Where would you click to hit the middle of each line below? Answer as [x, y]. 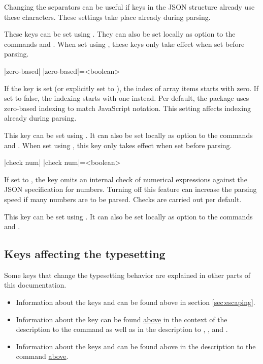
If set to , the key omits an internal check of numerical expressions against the [126, 179]
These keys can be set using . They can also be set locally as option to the [120, 34]
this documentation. [35, 285]
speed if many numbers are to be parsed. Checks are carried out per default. [123, 199]
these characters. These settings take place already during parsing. [107, 17]
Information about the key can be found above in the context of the [122, 319]
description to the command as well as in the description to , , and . [122, 329]
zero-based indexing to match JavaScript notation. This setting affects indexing [127, 108]
